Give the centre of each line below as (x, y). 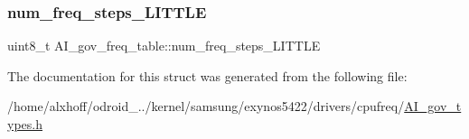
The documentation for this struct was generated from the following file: (207, 75)
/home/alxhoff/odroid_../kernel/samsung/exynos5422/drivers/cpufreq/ (206, 106)
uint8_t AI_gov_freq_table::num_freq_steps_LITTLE (164, 46)
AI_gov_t (433, 106)
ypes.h (25, 124)
